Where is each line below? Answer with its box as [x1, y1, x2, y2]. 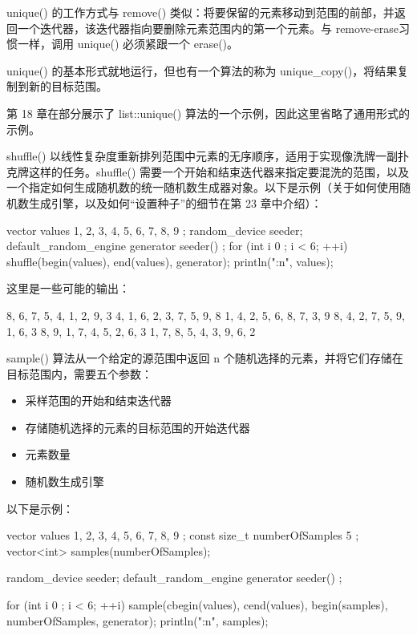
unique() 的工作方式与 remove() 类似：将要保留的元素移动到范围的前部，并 [6, 4, 395, 20]
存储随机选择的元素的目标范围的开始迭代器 [25, 419, 250, 435]
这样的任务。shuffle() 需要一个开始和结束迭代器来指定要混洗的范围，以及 [28, 163, 410, 180]
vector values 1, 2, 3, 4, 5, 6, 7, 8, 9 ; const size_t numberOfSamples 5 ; [6, 527, 359, 544]
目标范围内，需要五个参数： [6, 365, 152, 382]
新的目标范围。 [28, 78, 107, 95]
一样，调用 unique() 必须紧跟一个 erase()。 [17, 35, 239, 52]
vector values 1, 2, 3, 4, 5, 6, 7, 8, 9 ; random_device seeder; [6, 221, 303, 238]
